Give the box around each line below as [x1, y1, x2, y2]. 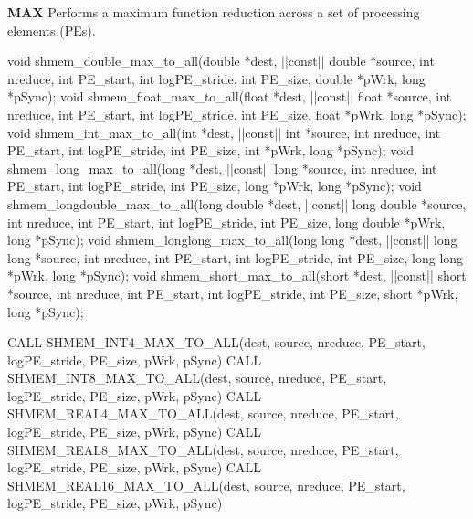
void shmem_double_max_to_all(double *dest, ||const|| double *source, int [7, 51, 435, 70]
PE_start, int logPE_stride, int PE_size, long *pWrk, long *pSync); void [7, 176, 422, 196]
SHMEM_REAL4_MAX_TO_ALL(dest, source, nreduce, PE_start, [7, 404, 399, 423]
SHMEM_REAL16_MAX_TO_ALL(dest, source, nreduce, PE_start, [7, 475, 405, 494]
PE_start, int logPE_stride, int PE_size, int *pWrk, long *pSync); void [7, 141, 414, 160]
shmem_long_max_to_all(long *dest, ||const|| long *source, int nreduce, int [7, 158, 437, 177]
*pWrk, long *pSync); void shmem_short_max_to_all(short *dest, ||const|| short [7, 266, 467, 285]
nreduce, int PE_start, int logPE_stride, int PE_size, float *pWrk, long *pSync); [7, 104, 467, 123]
